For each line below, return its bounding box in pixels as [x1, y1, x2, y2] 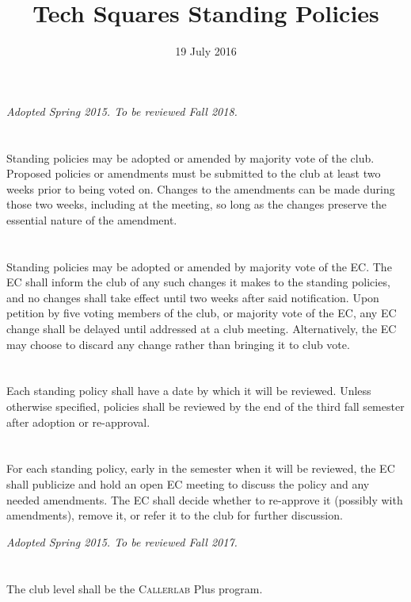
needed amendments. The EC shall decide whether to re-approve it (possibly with [6, 491, 403, 508]
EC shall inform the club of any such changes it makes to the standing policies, [6, 274, 390, 290]
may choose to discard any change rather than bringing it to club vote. [6, 336, 350, 352]
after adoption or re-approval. [6, 413, 150, 430]
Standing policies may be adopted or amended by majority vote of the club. [6, 149, 375, 166]
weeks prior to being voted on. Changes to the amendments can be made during [6, 180, 395, 197]
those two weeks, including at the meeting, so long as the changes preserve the [6, 196, 386, 213]
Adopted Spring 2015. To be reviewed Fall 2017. [6, 533, 238, 550]
